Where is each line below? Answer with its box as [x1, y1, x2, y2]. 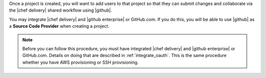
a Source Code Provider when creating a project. [9, 23, 109, 29]
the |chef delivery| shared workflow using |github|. [9, 7, 112, 13]
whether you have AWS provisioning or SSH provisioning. [22, 59, 139, 65]
